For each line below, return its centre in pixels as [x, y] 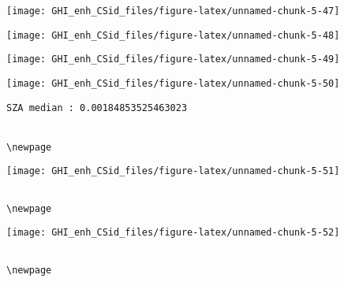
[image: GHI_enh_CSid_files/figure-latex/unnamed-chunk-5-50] [173, 83]
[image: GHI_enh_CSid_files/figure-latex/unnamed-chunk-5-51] [173, 171]
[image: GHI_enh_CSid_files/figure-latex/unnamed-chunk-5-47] [173, 11]
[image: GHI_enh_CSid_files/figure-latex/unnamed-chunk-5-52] [173, 233]
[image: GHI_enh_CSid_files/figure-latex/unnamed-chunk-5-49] [173, 59]
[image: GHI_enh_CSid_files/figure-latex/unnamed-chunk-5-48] [173, 35]
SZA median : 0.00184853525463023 [97, 108]
